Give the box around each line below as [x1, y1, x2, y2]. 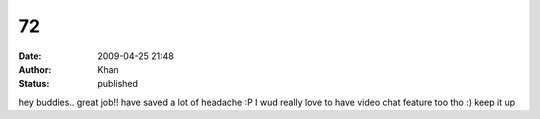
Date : [18, 50, 42, 62]
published [97, 78, 139, 90]
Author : [18, 63, 52, 75]
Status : [18, 78, 50, 90]
